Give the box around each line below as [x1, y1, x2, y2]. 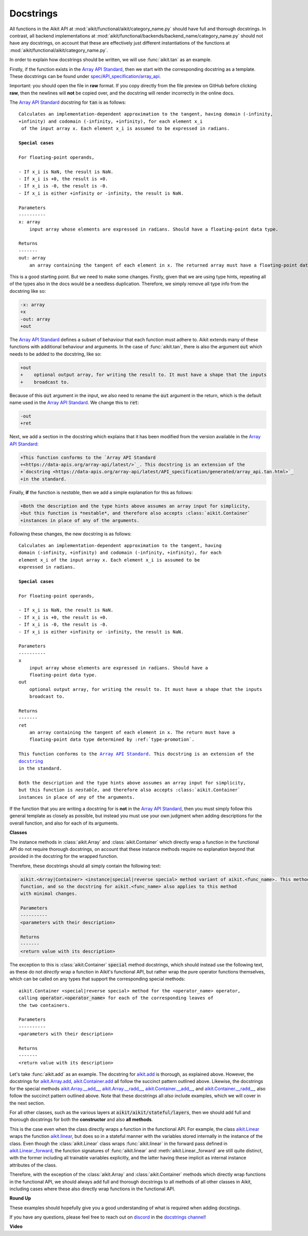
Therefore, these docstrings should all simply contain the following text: [9, 863, 161, 869]
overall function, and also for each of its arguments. [9, 820, 119, 826]
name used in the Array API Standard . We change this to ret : [9, 399, 140, 405]
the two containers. [18, 1002, 70, 1008]
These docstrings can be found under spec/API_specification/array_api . [9, 73, 161, 79]
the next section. [9, 1100, 45, 1106]
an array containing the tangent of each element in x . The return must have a [29, 729, 236, 736]
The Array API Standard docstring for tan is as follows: [9, 99, 126, 105]
